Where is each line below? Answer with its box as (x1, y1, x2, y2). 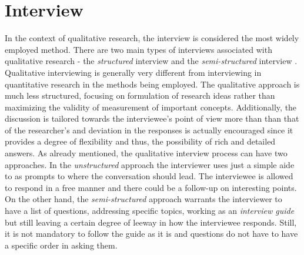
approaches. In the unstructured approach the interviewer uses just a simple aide (5, 158, 295, 170)
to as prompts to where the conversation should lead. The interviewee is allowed (5, 170, 293, 182)
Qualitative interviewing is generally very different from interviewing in (5, 66, 262, 78)
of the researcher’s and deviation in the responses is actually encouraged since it (5, 123, 293, 136)
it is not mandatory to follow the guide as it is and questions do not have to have (5, 227, 298, 240)
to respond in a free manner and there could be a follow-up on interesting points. (5, 181, 297, 193)
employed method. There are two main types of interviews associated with (5, 43, 272, 55)
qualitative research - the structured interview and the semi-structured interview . (5, 55, 298, 67)
